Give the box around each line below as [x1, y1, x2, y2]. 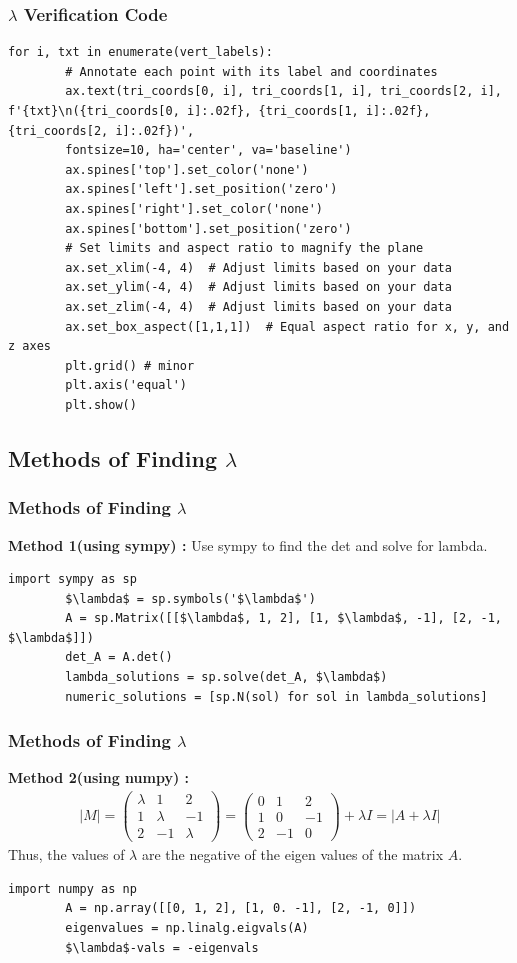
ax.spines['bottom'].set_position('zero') [65, 221, 352, 236]
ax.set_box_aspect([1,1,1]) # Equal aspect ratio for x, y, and [65, 319, 510, 334]
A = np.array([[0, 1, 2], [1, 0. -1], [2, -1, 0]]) [65, 901, 417, 916]
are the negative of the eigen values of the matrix [141, 844, 444, 865]
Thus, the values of [8, 844, 125, 865]
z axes [8, 339, 51, 354]
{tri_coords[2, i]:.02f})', [8, 123, 195, 138]
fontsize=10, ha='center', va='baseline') [65, 143, 352, 158]
